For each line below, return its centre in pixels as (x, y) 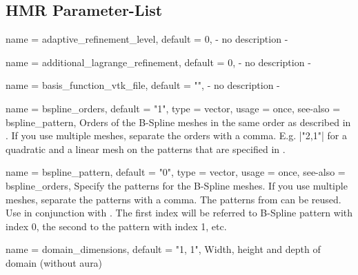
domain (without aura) (54, 262)
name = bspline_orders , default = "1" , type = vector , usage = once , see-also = (173, 108)
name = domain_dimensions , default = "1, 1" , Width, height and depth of (163, 249)
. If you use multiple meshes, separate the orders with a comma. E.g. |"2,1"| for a (176, 135)
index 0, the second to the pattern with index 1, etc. (116, 226)
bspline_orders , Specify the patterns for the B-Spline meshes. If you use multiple (177, 185)
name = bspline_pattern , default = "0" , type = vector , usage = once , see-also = (176, 172)
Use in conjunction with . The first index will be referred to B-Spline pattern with (179, 213)
